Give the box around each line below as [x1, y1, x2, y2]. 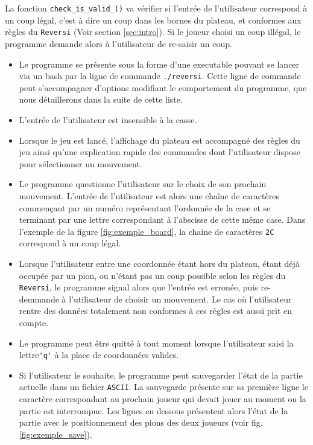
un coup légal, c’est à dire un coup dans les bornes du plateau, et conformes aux [5, 13, 302, 26]
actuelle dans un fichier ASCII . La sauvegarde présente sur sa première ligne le [19, 380, 308, 393]
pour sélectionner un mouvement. [19, 157, 142, 170]
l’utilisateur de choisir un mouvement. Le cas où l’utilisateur [69, 292, 292, 305]
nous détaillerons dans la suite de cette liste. [19, 93, 183, 106]
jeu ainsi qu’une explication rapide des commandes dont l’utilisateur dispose [19, 146, 300, 158]
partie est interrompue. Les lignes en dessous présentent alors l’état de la [19, 404, 288, 417]
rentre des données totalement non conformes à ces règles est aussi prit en [19, 304, 292, 317]
